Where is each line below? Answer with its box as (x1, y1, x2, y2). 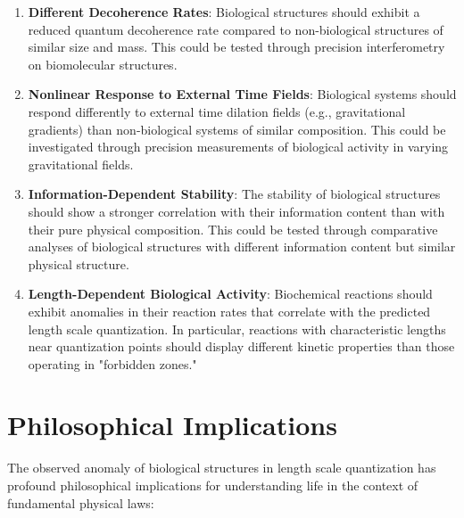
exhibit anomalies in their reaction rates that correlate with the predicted (28, 301, 431, 320)
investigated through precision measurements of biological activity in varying (28, 137, 449, 156)
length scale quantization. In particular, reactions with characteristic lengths (28, 319, 446, 338)
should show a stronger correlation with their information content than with (28, 201, 445, 220)
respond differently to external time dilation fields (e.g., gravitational (28, 102, 406, 120)
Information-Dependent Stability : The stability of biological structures (28, 185, 441, 203)
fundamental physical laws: (7, 493, 154, 512)
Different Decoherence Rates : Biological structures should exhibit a (28, 3, 420, 21)
